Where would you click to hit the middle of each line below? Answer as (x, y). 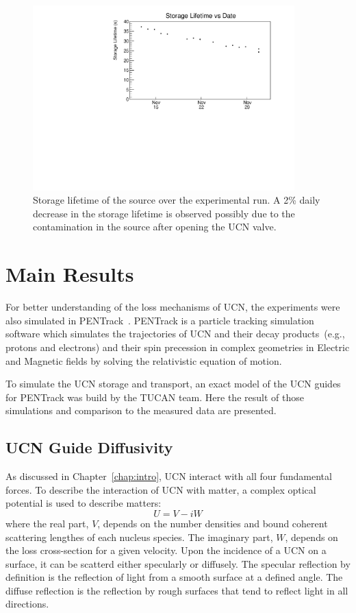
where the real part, (47, 523)
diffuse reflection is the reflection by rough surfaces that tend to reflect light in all (177, 590)
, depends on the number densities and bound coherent (213, 523)
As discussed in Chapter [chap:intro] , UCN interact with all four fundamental (169, 476)
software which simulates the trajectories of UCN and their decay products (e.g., (175, 334)
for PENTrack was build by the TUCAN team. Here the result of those (155, 397)
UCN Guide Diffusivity (89, 447)
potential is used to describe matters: (84, 503)
